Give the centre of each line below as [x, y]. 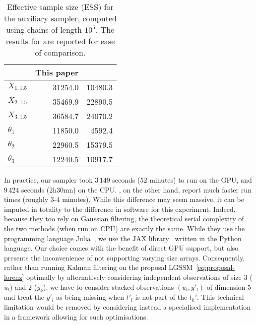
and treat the [24, 297]
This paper [57, 72]
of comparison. [60, 52]
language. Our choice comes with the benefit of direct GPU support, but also [121, 248]
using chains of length [44, 30]
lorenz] [14, 277]
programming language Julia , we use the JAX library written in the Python [123, 238]
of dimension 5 [229, 287]
